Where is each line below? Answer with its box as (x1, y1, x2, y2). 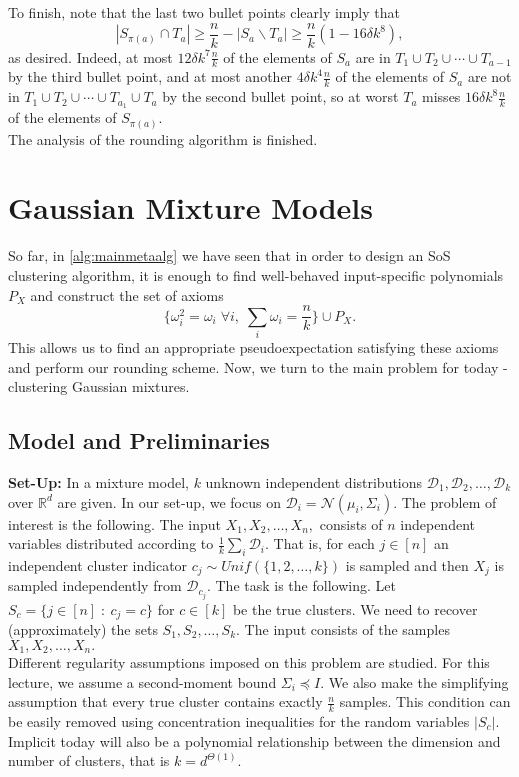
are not (467, 66, 512, 87)
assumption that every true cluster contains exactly (8, 691, 323, 712)
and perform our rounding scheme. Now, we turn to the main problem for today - (8, 356, 508, 377)
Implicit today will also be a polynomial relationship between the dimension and (8, 730, 501, 751)
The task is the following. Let (215, 575, 396, 596)
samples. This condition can (339, 691, 511, 712)
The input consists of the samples (244, 618, 450, 639)
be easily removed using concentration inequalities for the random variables (8, 711, 470, 732)
